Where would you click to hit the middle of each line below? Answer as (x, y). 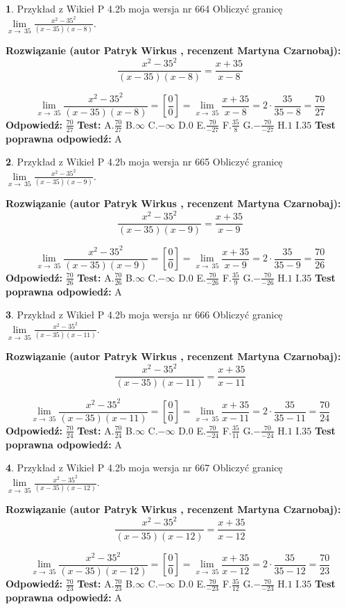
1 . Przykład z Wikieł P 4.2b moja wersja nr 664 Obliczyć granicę (144, 8)
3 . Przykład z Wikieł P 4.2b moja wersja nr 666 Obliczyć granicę (144, 315)
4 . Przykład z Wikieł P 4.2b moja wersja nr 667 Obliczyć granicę (144, 468)
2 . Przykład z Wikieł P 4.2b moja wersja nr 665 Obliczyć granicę (144, 162)
